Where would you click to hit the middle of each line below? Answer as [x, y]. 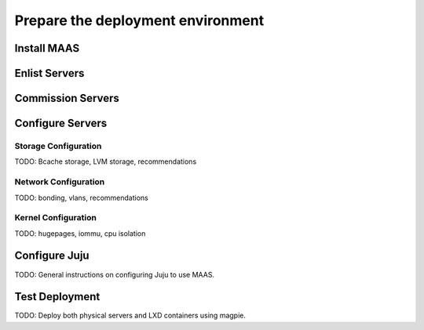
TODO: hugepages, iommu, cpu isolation [80, 233]
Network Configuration [60, 182]
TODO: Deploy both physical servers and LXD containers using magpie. [130, 315]
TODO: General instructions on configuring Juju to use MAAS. [115, 274]
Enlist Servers [49, 73]
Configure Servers [61, 123]
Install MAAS [47, 48]
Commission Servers [67, 98]
